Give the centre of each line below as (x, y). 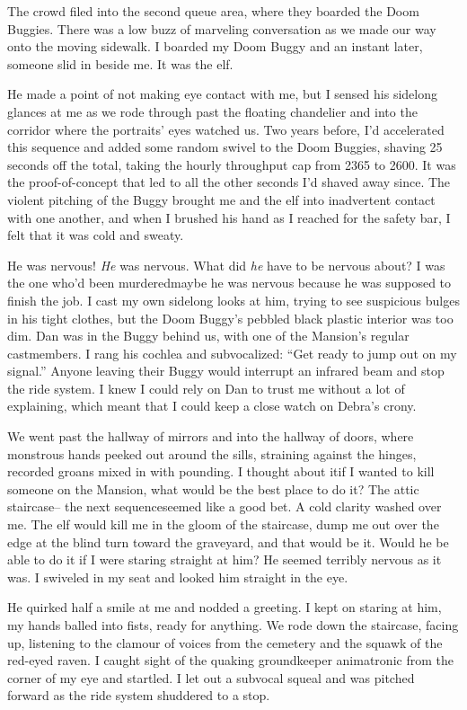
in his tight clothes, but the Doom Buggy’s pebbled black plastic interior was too (230, 318)
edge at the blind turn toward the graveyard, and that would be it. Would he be (228, 541)
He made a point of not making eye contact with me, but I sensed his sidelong (222, 94)
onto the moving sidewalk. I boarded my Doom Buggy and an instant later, (215, 46)
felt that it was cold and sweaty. (96, 235)
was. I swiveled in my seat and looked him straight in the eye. (178, 577)
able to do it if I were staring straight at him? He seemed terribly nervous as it (225, 559)
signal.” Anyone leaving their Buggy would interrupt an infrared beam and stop (226, 371)
